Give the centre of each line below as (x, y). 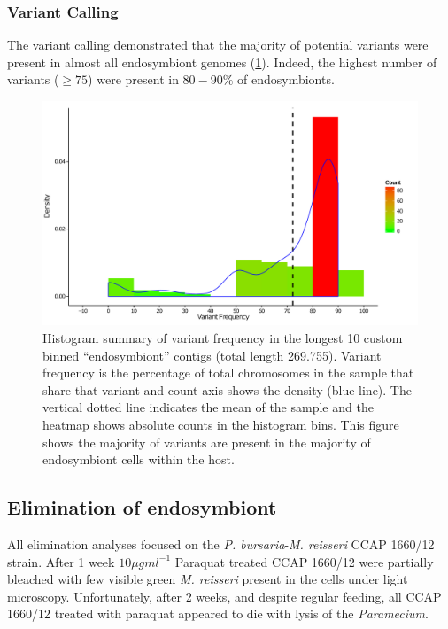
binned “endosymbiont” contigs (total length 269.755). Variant (212, 355)
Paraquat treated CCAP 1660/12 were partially (304, 561)
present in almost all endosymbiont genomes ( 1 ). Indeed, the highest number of (222, 62)
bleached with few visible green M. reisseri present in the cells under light (208, 579)
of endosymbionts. (286, 79)
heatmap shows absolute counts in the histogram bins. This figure (221, 424)
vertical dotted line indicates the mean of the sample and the (208, 407)
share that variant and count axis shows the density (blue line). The (227, 389)
